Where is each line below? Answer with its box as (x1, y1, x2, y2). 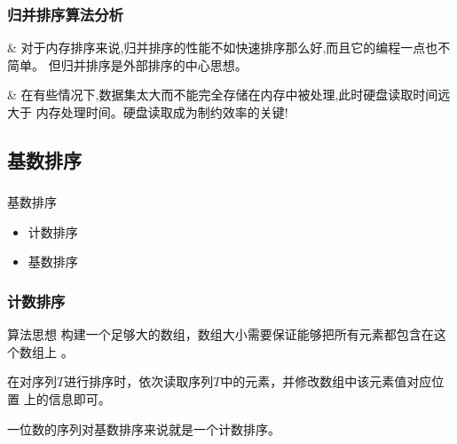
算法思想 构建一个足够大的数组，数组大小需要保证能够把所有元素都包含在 (7, 325, 434, 344)
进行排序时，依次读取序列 (64, 372, 214, 391)
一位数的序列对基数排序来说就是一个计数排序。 (7, 419, 280, 438)
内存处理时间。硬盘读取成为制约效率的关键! (35, 103, 288, 121)
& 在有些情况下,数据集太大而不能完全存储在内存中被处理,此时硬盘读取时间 (7, 85, 438, 104)
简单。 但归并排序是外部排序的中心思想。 (7, 55, 248, 74)
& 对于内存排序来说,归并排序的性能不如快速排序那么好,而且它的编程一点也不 (7, 38, 451, 57)
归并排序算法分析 (7, 3, 123, 25)
